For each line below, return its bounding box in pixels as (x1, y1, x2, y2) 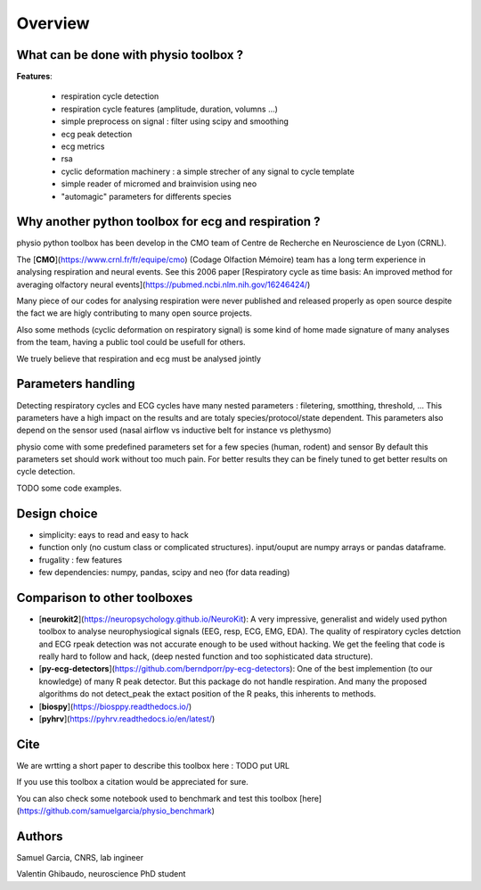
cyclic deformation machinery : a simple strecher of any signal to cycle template (61, 166, 355, 177)
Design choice (16, 506, 98, 521)
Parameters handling (16, 376, 135, 391)
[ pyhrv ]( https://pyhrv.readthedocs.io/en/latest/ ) (38, 713, 216, 724)
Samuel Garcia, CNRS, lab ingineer (16, 852, 144, 862)
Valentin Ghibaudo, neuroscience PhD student (16, 869, 186, 879)
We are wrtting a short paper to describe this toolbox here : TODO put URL (16, 760, 289, 771)
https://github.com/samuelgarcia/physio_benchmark (19, 805, 213, 816)
